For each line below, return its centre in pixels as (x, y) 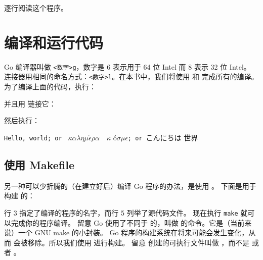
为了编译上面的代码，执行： (50, 87)
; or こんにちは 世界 (163, 137)
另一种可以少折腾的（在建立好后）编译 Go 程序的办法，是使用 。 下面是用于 (130, 186)
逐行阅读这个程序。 (36, 8)
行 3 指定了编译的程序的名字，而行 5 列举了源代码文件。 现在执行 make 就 (126, 212)
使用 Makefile (39, 164)
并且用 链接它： (30, 103)
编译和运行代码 (54, 42)
